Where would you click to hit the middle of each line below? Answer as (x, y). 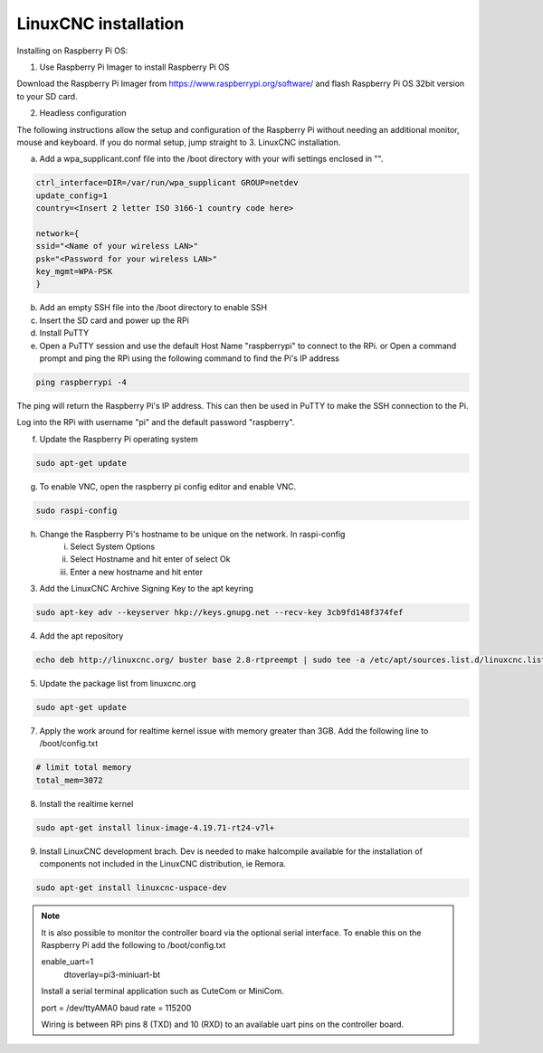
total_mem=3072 (69, 780)
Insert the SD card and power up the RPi (114, 320)
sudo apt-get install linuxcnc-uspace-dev (131, 888)
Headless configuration (83, 113)
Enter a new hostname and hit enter (137, 572)
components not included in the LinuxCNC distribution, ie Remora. (163, 864)
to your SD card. (47, 96)
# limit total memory (84, 768)
